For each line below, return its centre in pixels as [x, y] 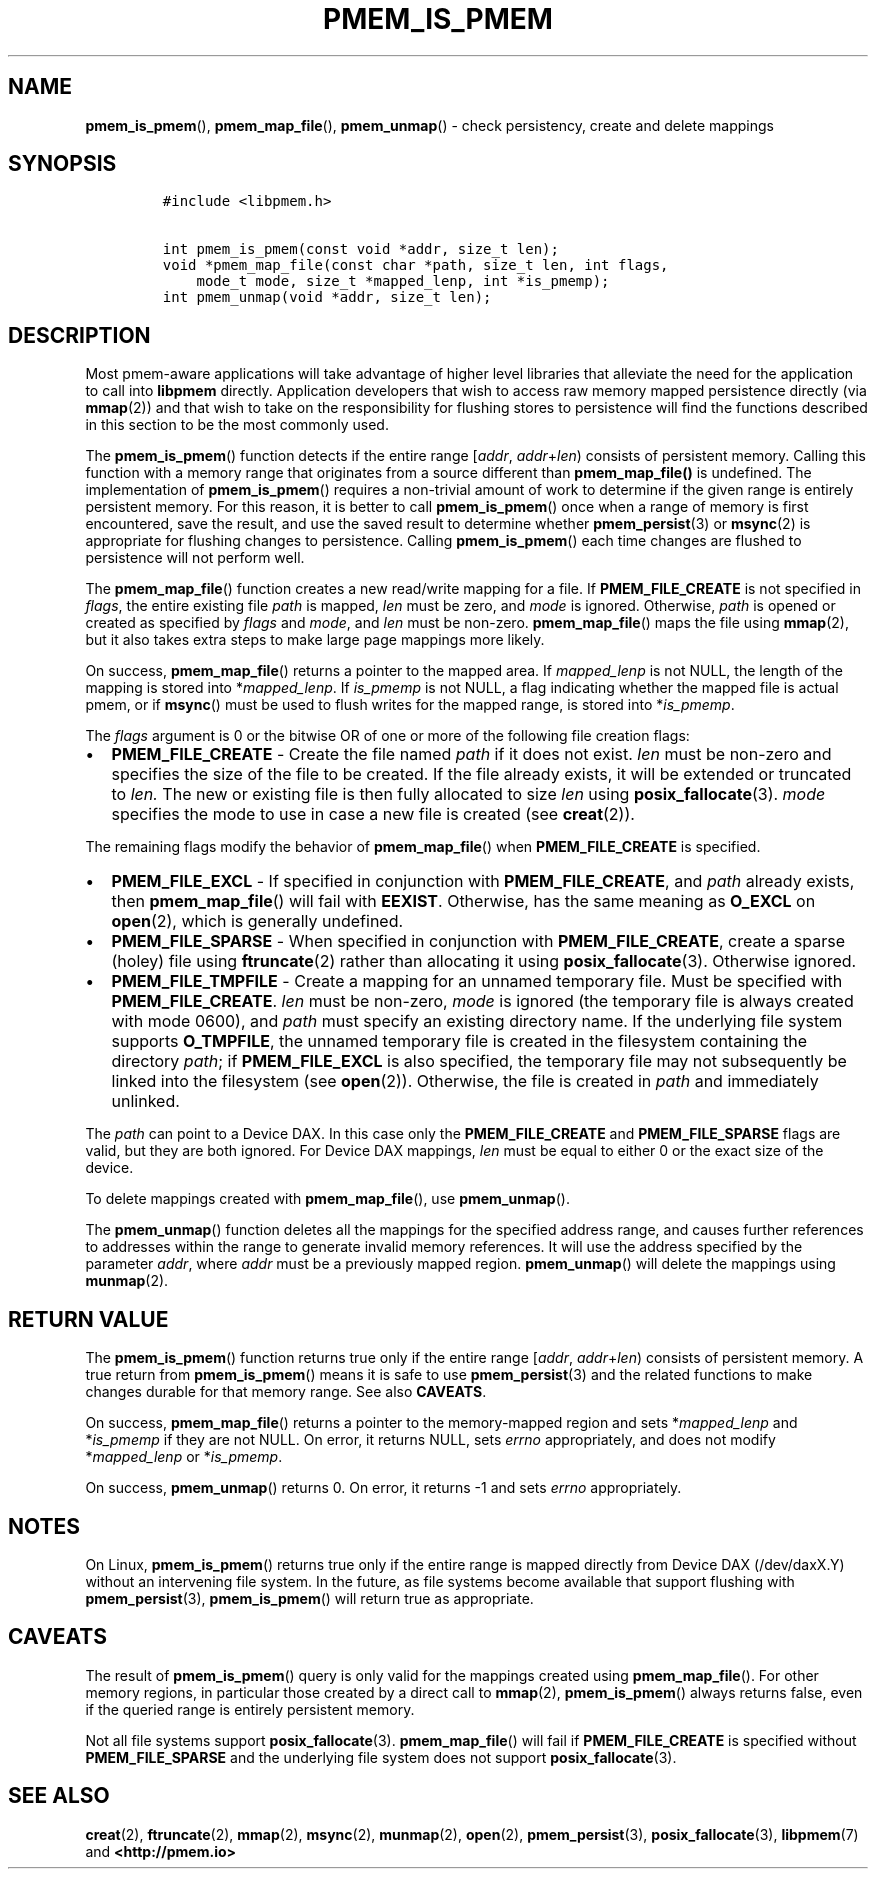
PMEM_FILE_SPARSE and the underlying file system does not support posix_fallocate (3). [381, 1757]
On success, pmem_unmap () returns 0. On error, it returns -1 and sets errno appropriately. [383, 1488]
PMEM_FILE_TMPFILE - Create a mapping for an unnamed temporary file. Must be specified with [477, 981]
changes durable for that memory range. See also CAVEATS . [286, 1392]
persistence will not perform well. [195, 558]
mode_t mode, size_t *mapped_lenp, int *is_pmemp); [403, 281]
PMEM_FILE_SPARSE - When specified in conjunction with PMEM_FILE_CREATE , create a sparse [478, 941]
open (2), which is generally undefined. [257, 921]
